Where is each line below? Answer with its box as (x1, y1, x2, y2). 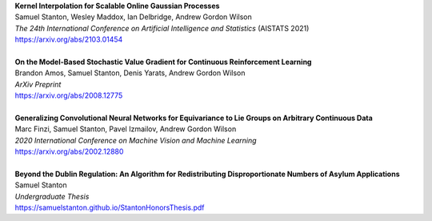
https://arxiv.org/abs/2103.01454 (14, 34, 123, 44)
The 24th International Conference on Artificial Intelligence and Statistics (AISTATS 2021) (14, 23, 310, 33)
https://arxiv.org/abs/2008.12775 (14, 90, 123, 100)
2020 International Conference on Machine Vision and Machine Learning (14, 135, 257, 145)
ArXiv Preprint (14, 79, 62, 89)
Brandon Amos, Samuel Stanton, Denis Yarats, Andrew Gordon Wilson (14, 68, 246, 78)
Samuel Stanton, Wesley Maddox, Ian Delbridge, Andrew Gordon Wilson (14, 12, 252, 22)
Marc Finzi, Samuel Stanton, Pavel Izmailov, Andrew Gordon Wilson (14, 124, 237, 134)
